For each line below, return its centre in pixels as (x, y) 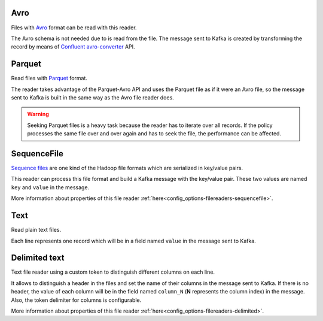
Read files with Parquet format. (49, 78)
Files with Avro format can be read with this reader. (74, 28)
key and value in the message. (50, 187)
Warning (38, 114)
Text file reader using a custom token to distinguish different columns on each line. (113, 272)
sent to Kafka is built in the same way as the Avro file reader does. (93, 97)
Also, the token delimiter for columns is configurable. (76, 300)
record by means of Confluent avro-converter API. (73, 47)
